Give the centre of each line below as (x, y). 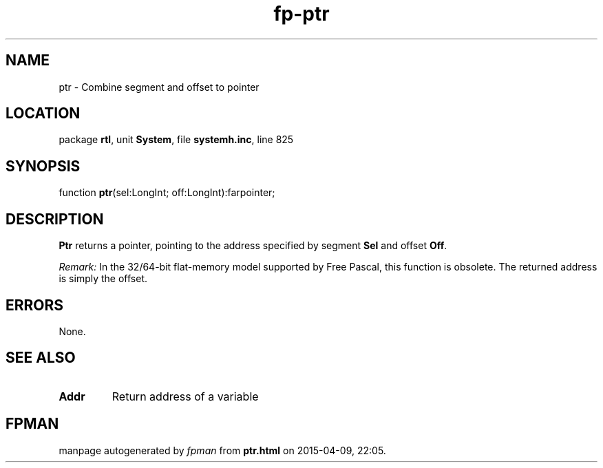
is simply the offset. (103, 279)
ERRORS (35, 305)
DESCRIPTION (55, 219)
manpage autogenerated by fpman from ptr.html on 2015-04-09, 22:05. (222, 450)
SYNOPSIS (43, 166)
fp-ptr (301, 14)
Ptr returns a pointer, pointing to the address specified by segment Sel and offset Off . (253, 246)
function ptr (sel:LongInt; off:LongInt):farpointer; (167, 193)
